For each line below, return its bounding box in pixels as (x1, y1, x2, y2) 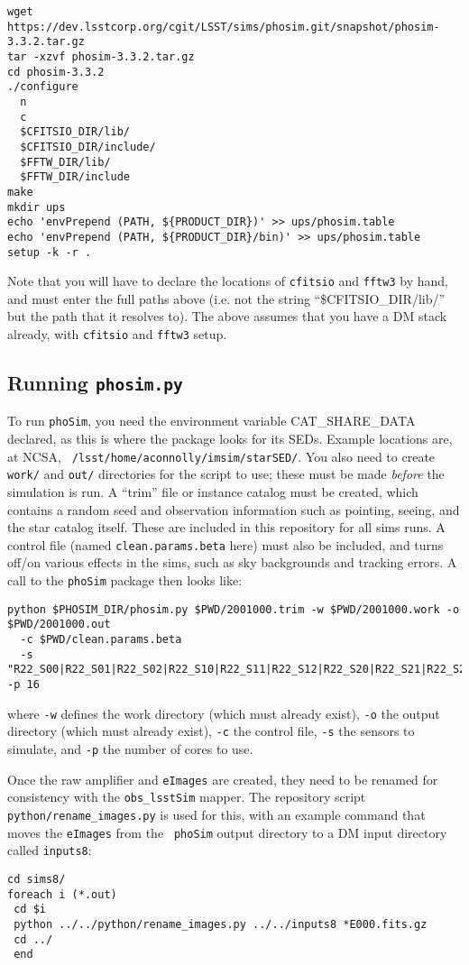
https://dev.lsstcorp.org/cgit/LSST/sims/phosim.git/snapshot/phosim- (7, 20, 440, 33)
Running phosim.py (7, 369, 183, 397)
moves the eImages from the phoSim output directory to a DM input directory (7, 823, 447, 841)
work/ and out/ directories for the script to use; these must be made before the (7, 464, 445, 483)
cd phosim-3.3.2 (7, 65, 105, 78)
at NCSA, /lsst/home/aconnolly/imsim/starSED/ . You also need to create (7, 446, 436, 465)
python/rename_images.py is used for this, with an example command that (7, 804, 426, 823)
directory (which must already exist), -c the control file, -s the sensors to (7, 721, 415, 740)
